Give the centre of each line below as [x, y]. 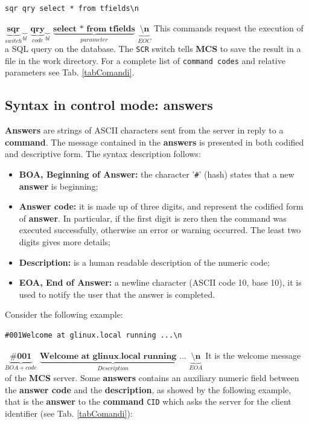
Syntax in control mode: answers [109, 105]
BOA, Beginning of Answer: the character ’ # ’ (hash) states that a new [157, 174]
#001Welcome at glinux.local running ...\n [94, 335]
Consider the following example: [64, 314]
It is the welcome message [253, 355]
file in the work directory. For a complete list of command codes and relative [145, 60]
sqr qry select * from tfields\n [72, 8]
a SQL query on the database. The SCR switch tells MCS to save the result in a [153, 49]
